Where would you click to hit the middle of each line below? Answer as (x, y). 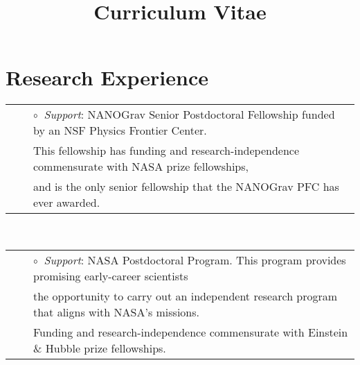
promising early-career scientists (111, 275)
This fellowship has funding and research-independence (166, 151)
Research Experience (107, 77)
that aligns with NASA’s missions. (117, 312)
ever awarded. (67, 203)
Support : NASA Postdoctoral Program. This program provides (195, 260)
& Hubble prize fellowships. (100, 348)
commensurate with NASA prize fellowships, (141, 167)
